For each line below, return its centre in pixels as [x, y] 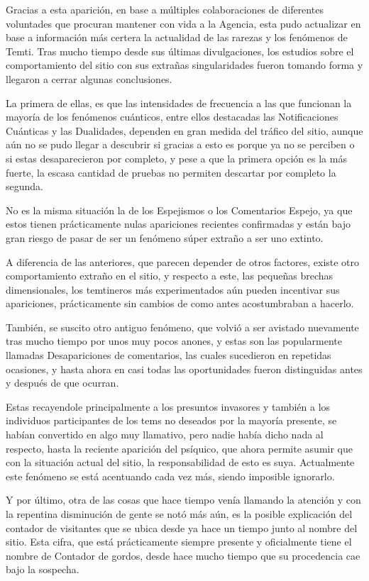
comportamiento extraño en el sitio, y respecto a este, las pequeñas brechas [170, 276]
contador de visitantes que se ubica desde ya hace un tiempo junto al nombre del [182, 527]
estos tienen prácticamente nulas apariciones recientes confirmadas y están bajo [178, 224]
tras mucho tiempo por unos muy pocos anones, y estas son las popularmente [174, 341]
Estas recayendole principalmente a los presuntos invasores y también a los [168, 406]
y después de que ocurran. [62, 383]
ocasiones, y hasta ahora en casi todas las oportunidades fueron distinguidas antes [184, 369]
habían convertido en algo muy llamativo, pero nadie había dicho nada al [165, 435]
